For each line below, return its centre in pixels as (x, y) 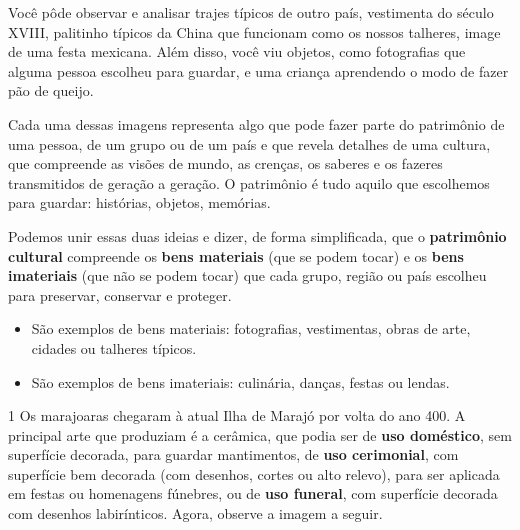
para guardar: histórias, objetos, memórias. (139, 202)
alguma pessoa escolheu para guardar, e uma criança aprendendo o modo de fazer (258, 70)
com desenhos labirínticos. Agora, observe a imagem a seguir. (195, 513)
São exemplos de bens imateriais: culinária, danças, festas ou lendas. (240, 381)
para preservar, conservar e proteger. (120, 294)
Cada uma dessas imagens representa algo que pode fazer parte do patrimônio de (256, 123)
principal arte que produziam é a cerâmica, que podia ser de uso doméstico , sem (260, 434)
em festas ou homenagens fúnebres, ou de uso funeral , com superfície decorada (253, 493)
